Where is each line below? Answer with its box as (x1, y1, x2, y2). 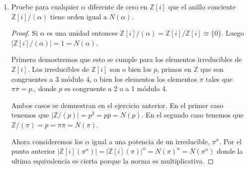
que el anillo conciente (168, 1, 236, 11)
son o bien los (110, 63, 152, 74)
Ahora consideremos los (11, 136, 83, 146)
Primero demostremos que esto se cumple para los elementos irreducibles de (11, 54, 242, 64)
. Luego (221, 28, 244, 38)
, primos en (157, 63, 191, 74)
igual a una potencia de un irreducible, (91, 136, 210, 146)
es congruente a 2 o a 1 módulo (64, 83, 160, 94)
